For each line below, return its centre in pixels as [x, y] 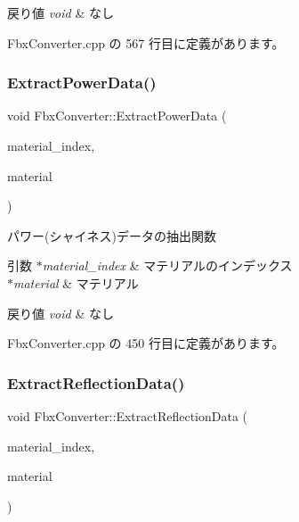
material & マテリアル [76, 282]
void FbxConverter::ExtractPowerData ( [117, 116]
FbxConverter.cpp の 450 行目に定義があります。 [146, 343]
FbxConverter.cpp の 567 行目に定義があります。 [146, 42]
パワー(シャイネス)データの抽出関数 [112, 235]
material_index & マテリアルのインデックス [167, 265]
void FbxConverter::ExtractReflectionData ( [128, 415]
